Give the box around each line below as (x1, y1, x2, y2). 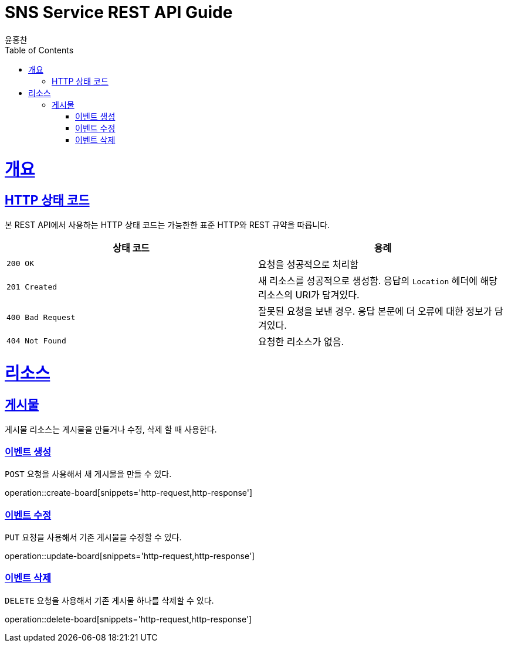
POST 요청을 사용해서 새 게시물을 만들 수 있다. (5, 469, 172, 479)
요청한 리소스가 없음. (258, 335, 344, 348)
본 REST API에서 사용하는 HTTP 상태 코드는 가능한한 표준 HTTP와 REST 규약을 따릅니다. (5, 219, 330, 230)
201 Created (6, 282, 57, 292)
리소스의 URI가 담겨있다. (258, 288, 360, 301)
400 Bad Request (6, 313, 76, 322)
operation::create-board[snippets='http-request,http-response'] (5, 488, 253, 498)
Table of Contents (5, 45, 74, 55)
